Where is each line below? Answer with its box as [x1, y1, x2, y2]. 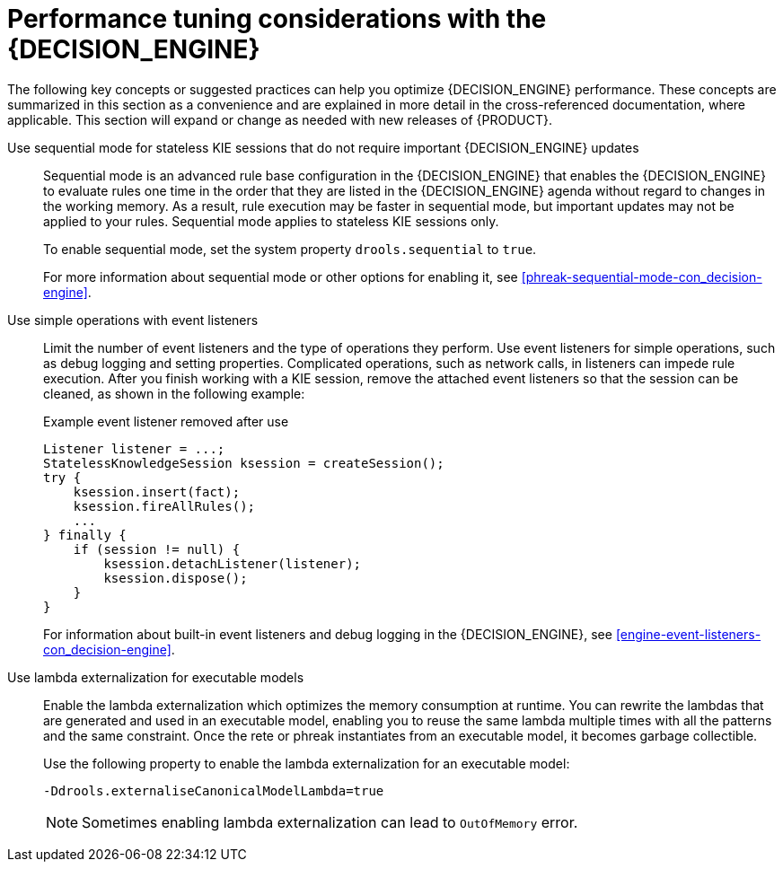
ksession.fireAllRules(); [73, 498, 256, 513]
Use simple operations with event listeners [7, 312, 259, 328]
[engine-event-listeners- [615, 626, 761, 642]
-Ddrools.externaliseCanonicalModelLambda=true [43, 783, 384, 798]
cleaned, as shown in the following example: [43, 385, 305, 401]
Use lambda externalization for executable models [7, 669, 304, 685]
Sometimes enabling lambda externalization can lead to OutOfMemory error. [82, 812, 578, 831]
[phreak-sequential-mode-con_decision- [521, 268, 762, 285]
